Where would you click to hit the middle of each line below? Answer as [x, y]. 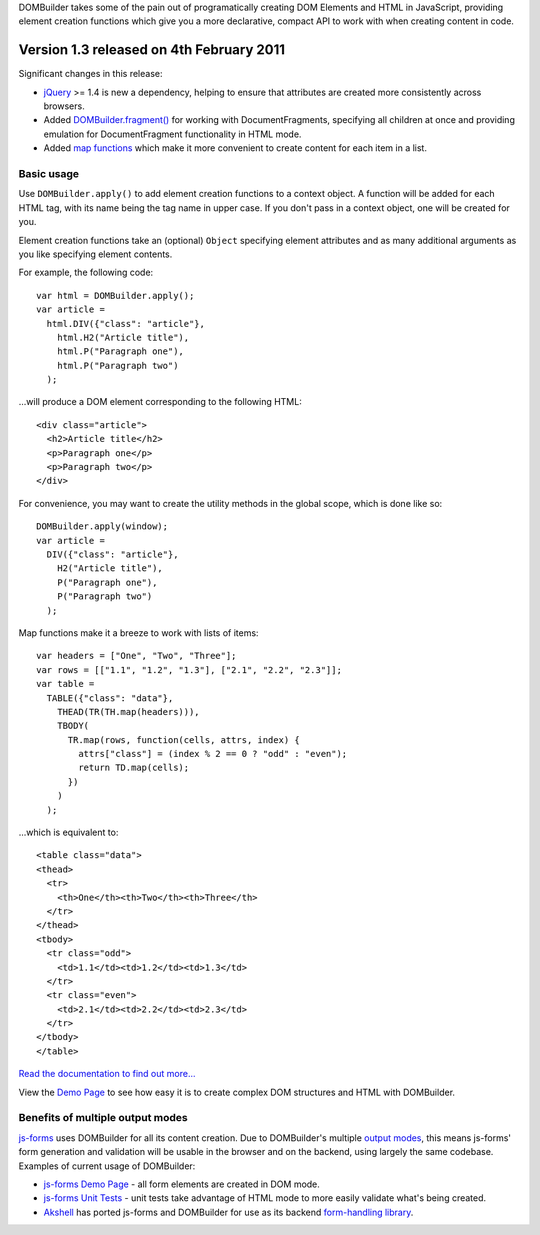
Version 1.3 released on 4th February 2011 [151, 50]
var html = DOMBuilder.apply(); [115, 295]
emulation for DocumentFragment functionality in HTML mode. [172, 134]
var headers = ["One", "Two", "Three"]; [136, 656]
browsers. [64, 106]
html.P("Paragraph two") [117, 365]
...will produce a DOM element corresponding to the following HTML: [160, 402]
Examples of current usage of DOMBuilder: [107, 1166]
